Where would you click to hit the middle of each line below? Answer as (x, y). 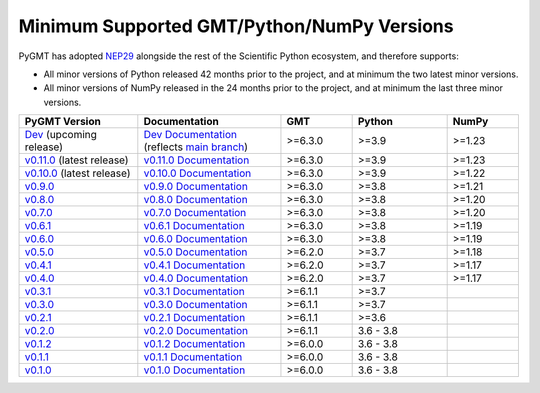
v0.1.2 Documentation (194, 344)
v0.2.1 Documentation (194, 318)
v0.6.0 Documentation (195, 239)
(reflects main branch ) (196, 147)
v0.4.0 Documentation (196, 278)
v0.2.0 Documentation (196, 331)
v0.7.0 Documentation (195, 213)
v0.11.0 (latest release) (76, 160)
